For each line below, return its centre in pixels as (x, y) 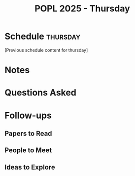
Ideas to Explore (30, 167)
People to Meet (28, 151)
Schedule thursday (43, 36)
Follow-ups (28, 115)
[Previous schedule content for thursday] (46, 50)
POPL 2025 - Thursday (82, 9)
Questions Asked (41, 93)
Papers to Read (28, 133)
